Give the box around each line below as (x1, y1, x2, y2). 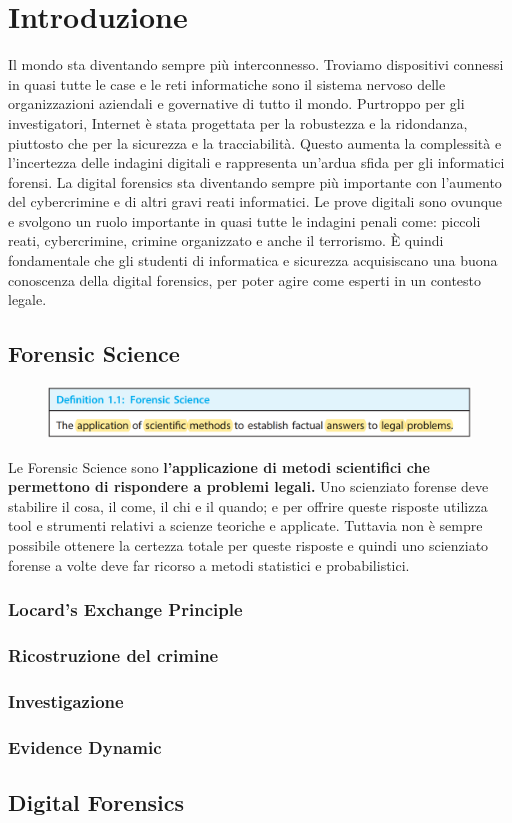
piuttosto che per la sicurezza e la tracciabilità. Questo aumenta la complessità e (8, 132, 502, 153)
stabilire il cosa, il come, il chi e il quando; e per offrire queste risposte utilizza (8, 495, 488, 516)
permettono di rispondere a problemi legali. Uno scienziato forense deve (8, 476, 489, 497)
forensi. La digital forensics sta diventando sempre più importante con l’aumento (8, 171, 502, 192)
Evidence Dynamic (8, 734, 162, 759)
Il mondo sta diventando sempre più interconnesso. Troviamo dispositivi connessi (8, 54, 504, 75)
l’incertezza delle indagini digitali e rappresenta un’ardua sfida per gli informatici (8, 152, 505, 173)
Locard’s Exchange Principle (8, 597, 243, 622)
